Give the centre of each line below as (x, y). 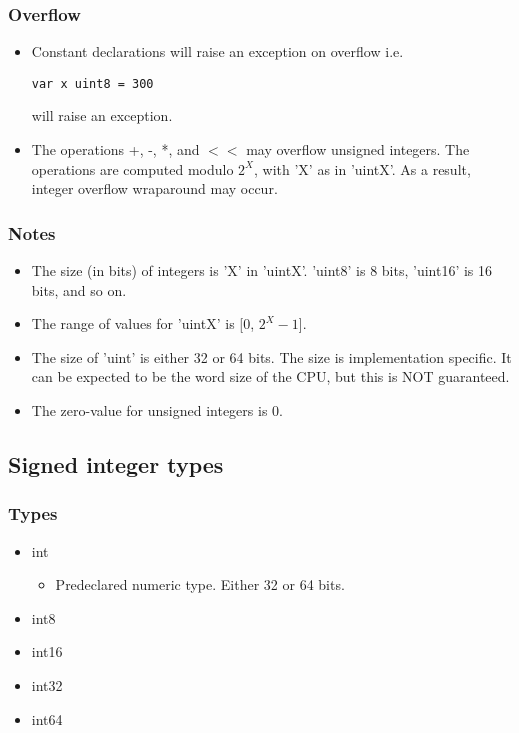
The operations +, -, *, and (115, 149)
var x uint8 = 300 (92, 83)
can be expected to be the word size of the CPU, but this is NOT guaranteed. (270, 376)
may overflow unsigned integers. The (358, 149)
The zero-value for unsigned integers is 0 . (157, 410)
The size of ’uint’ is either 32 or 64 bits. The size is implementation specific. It (271, 356)
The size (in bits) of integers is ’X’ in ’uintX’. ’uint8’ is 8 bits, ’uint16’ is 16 (262, 270)
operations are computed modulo (132, 168)
